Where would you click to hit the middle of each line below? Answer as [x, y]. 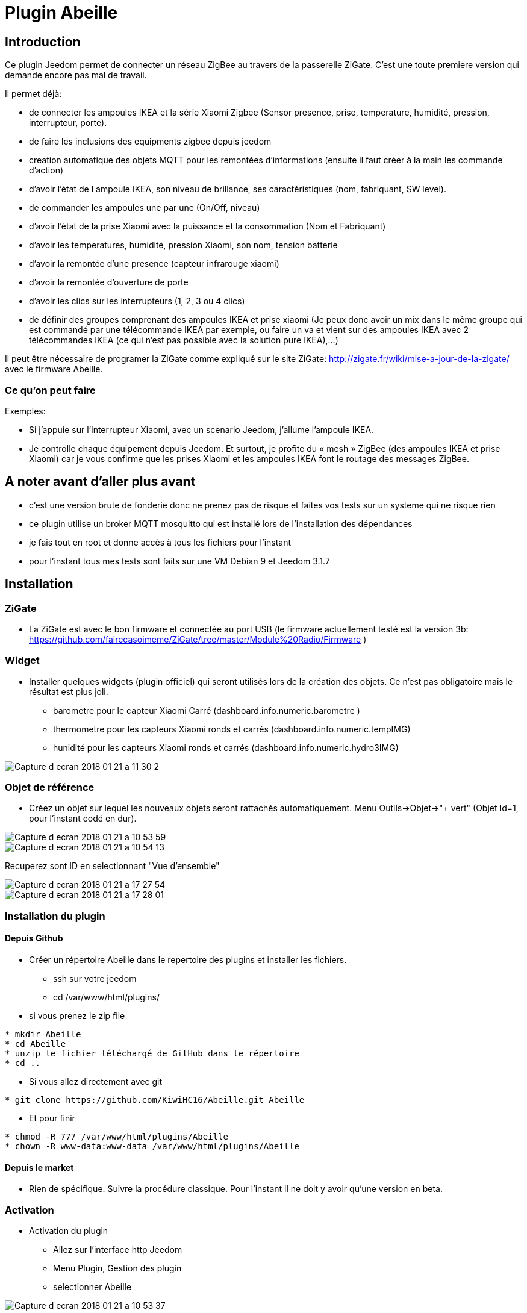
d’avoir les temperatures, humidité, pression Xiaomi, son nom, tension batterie [183, 245]
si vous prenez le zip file [77, 1016]
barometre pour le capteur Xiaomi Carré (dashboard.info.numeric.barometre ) [207, 710]
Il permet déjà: [33, 94]
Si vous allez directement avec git [96, 1082]
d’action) [46, 170]
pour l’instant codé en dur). [83, 819]
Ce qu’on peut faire [50, 390]
